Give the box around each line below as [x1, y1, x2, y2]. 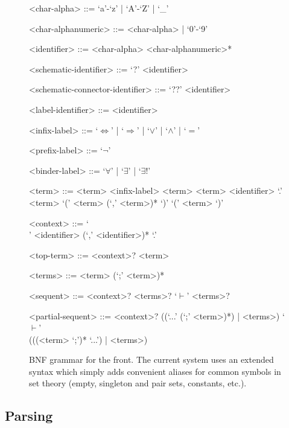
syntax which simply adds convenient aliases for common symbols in [29, 365, 281, 377]
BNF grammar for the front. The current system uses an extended [29, 353, 274, 366]
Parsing [5, 406, 53, 425]
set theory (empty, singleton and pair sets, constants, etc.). [29, 377, 247, 389]
